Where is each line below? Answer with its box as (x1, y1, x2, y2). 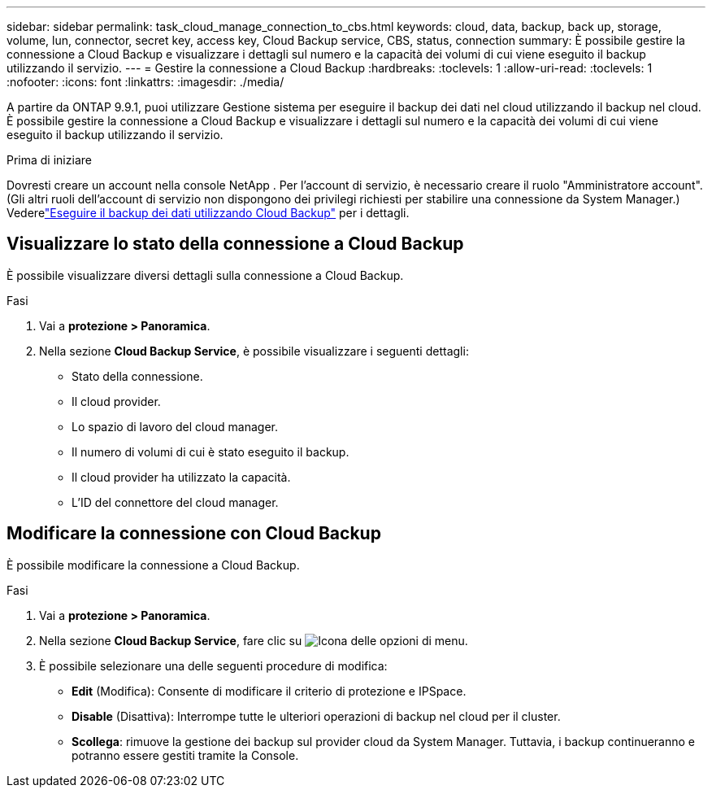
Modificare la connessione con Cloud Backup (7, 523, 381, 544)
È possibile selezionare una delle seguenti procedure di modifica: (39, 658, 388, 673)
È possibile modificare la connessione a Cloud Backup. (7, 557, 300, 572)
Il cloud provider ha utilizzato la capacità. (72, 469, 291, 484)
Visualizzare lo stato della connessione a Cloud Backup (7, 233, 464, 255)
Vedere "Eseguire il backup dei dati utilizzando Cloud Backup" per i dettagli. (7, 206, 410, 220)
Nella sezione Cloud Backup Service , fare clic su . (39, 633, 468, 648)
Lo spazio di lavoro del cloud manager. (72, 419, 279, 434)
